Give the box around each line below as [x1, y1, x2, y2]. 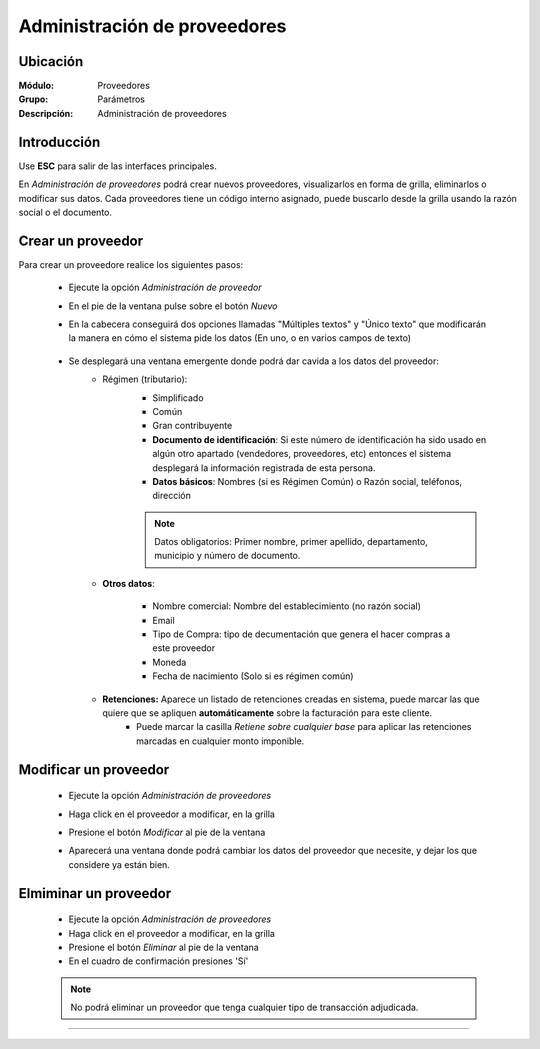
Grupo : [18, 93, 49, 105]
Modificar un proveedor [18, 761, 170, 778]
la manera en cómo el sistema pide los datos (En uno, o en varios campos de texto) [68, 332, 412, 344]
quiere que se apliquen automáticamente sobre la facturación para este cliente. [102, 706, 433, 719]
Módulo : [18, 80, 55, 92]
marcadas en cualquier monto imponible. [136, 735, 305, 747]
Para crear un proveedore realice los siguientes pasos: [18, 258, 244, 270]
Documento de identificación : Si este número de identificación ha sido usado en [152, 433, 487, 445]
